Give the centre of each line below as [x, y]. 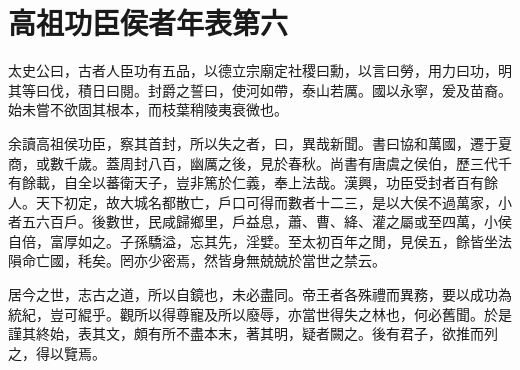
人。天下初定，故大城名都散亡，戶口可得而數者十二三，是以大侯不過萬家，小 [260, 201]
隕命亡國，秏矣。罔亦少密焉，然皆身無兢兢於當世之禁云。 [197, 260]
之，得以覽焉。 [57, 352]
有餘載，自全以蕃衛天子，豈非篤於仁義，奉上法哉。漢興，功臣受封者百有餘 [253, 182]
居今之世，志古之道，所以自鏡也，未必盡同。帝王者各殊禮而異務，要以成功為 [260, 294]
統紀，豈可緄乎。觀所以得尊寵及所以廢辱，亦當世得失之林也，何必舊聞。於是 [260, 313]
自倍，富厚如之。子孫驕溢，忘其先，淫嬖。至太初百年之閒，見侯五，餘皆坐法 [260, 240]
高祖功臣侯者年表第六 [148, 22]
